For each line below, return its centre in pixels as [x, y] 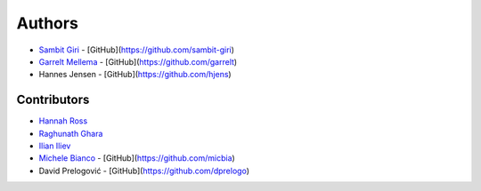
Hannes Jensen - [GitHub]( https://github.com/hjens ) [135, 75]
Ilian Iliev [55, 146]
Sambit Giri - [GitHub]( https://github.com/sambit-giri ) [137, 50]
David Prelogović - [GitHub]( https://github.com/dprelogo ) [144, 171]
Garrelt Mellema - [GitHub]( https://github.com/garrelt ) [138, 61]
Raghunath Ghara [71, 133]
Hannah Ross [63, 121]
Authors [48, 23]
